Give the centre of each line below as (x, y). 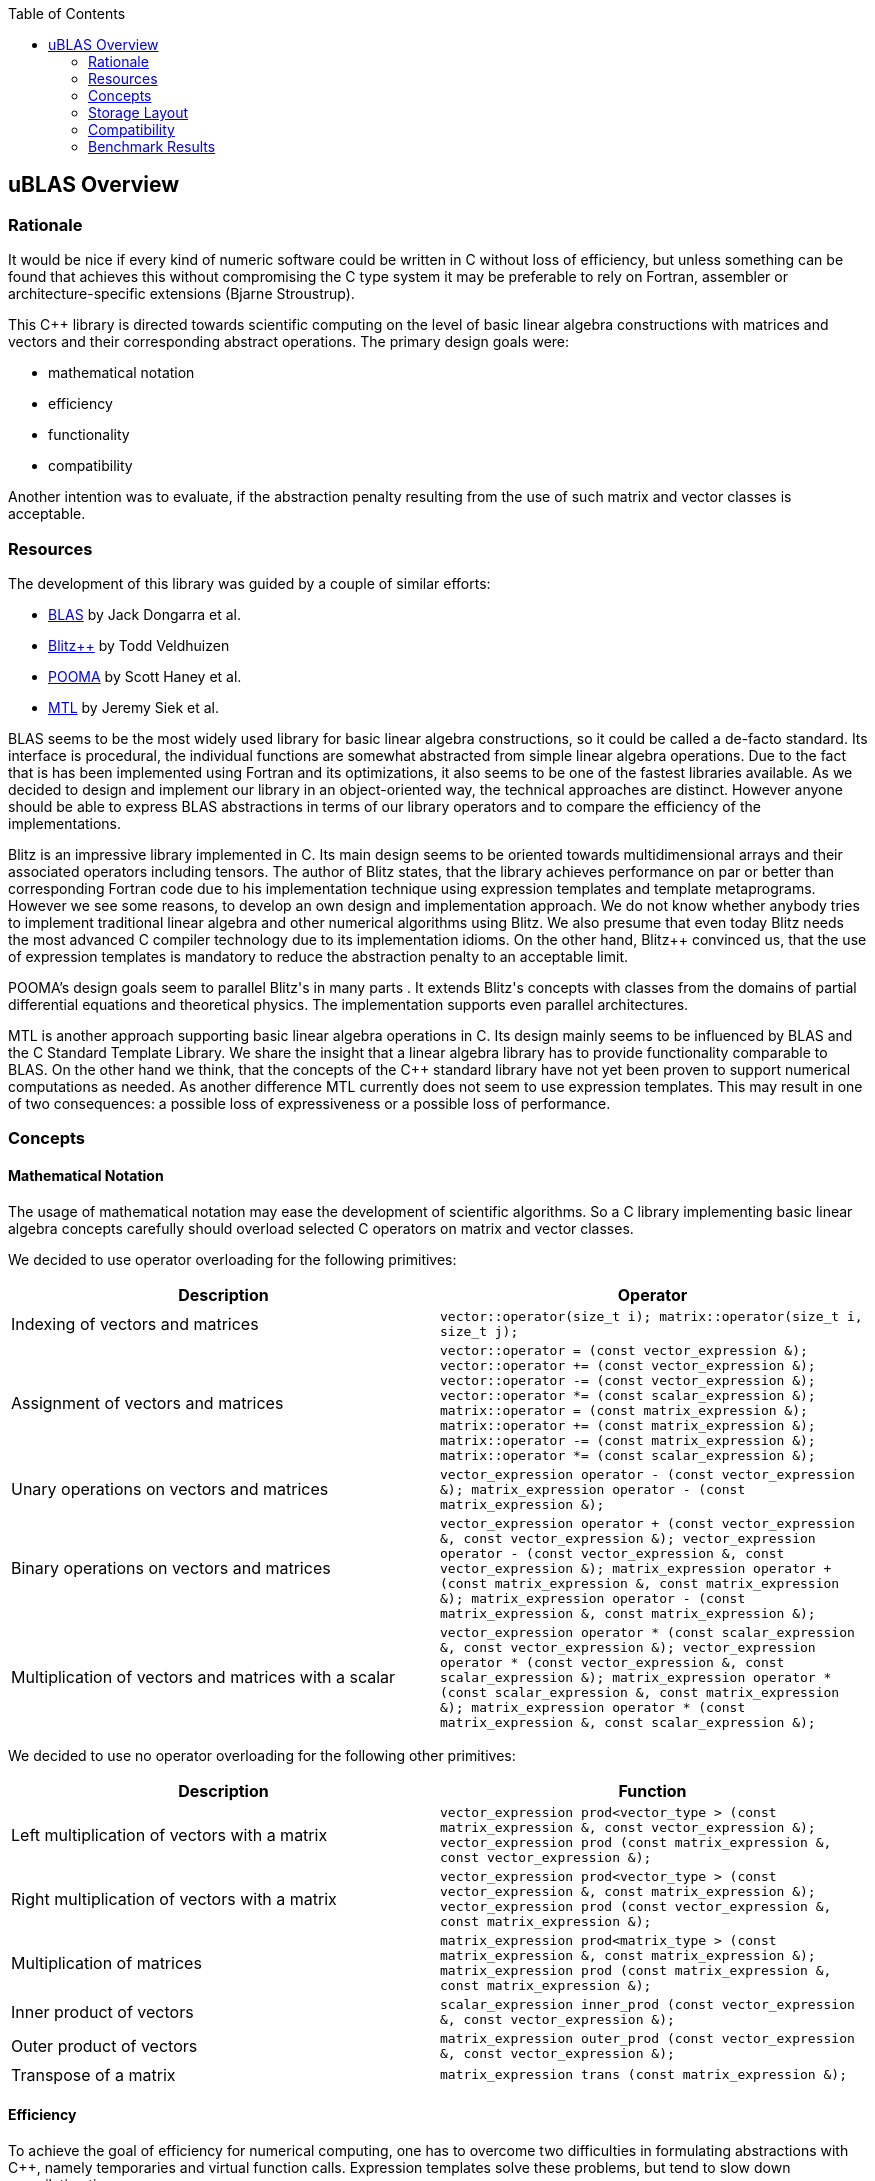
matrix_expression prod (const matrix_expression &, (636, 1970)
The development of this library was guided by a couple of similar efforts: (249, 583)
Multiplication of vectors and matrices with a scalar (203, 1677)
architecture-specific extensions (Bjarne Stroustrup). (181, 294)
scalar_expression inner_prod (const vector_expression (647, 2004)
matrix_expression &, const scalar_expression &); (628, 1722)
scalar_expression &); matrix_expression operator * (636, 1677)
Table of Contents (67, 13)
